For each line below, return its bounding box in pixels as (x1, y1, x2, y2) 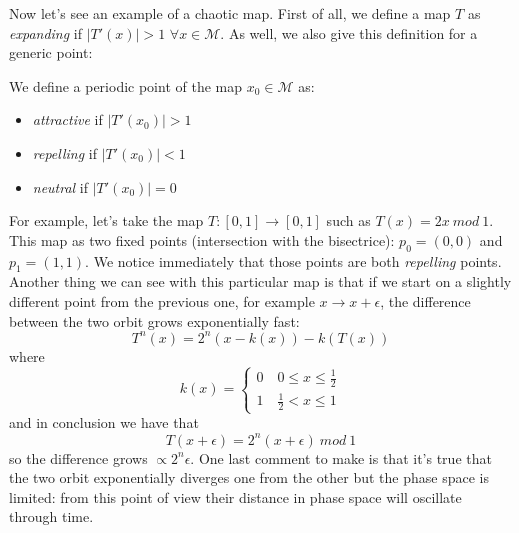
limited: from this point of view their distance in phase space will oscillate (9, 486, 462, 507)
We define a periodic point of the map (9, 75, 243, 96)
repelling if (32, 142, 98, 163)
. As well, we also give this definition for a (220, 22, 478, 43)
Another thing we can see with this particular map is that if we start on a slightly (9, 271, 512, 292)
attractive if (32, 109, 103, 130)
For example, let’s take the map (9, 210, 204, 231)
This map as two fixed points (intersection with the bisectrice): (9, 229, 395, 250)
